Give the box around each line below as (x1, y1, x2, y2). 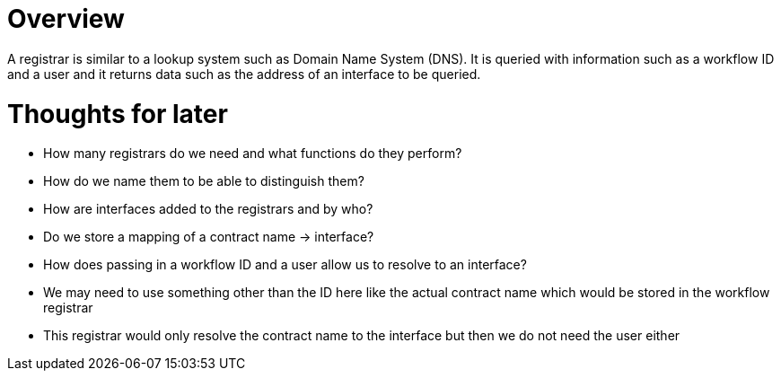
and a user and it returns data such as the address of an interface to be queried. (7, 66, 481, 82)
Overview (7, 4, 125, 34)
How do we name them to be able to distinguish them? (43, 173, 364, 189)
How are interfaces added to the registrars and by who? (43, 201, 373, 217)
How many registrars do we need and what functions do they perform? (43, 145, 462, 162)
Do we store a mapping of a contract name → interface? (43, 229, 374, 245)
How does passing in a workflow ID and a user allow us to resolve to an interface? (43, 257, 527, 273)
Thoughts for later (7, 98, 228, 129)
